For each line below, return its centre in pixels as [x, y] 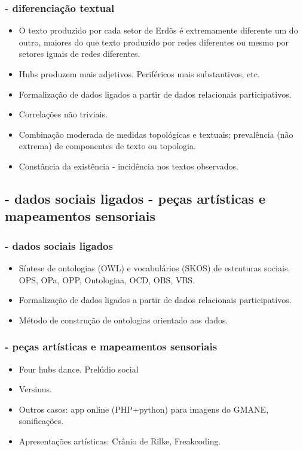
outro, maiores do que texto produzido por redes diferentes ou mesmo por [154, 42]
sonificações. [41, 421]
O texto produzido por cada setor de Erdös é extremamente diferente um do [158, 30]
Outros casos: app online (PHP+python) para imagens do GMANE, [144, 409]
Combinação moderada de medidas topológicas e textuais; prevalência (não [156, 134]
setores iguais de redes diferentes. [79, 54]
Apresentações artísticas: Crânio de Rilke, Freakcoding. [120, 441]
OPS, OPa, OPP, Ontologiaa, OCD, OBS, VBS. [107, 279]
